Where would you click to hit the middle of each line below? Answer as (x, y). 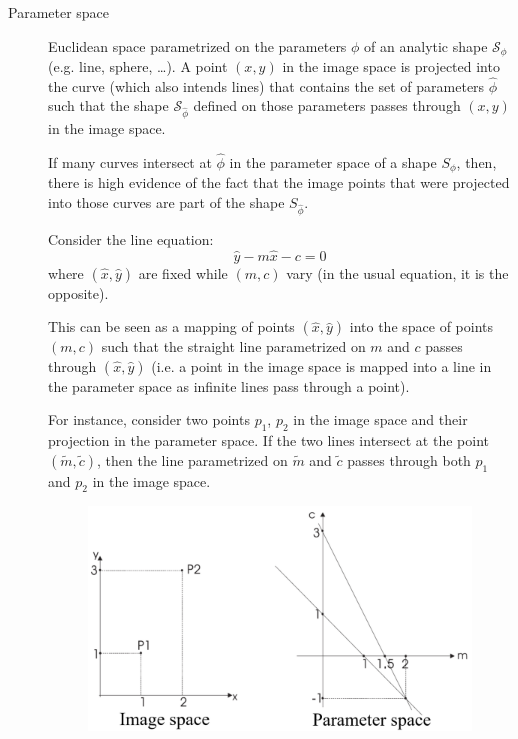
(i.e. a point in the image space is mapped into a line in (321, 365)
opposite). (78, 292)
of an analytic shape (426, 45)
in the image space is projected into (391, 66)
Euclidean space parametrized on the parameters (197, 45)
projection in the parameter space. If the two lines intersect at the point (268, 440)
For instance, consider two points (149, 419)
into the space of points (421, 326)
